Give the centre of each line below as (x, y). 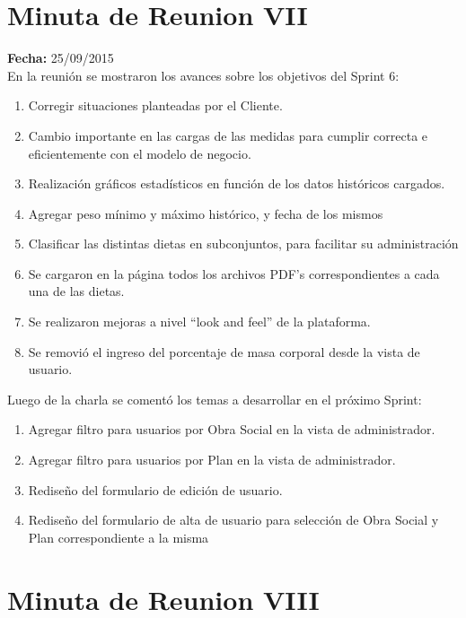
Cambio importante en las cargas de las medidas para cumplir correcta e (228, 135)
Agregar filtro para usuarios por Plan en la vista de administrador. (212, 460)
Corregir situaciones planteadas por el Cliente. (155, 105)
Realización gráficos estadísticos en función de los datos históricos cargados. (237, 183)
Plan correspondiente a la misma (119, 537)
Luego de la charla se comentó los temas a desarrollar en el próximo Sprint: (215, 399)
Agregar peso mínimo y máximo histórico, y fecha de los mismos (206, 213)
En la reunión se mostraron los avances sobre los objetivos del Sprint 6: (203, 75)
